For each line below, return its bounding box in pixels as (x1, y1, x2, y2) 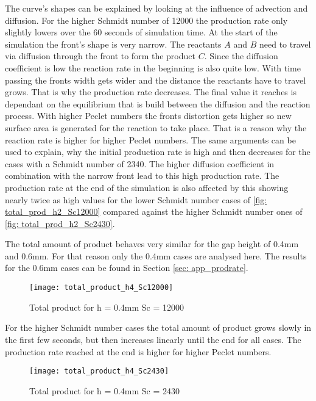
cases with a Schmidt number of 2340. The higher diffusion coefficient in (5, 157, 275, 170)
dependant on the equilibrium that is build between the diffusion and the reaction (5, 97, 311, 110)
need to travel (259, 37, 311, 50)
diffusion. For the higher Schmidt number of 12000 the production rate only (5, 13, 288, 26)
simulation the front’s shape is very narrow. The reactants (5, 37, 222, 50)
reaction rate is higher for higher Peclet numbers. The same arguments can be (5, 133, 296, 146)
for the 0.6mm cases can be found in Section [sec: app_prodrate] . (5, 261, 248, 274)
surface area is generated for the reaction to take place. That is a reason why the (5, 121, 307, 134)
